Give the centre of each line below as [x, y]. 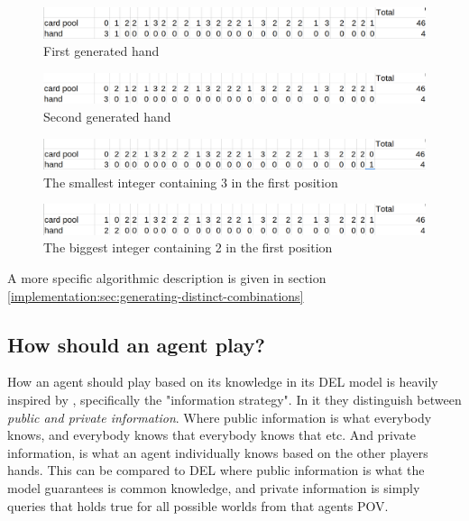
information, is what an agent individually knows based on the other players [218, 452]
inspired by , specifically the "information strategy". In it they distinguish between [234, 400]
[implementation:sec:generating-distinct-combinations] [156, 295]
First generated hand [101, 51]
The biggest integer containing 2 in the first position [188, 247]
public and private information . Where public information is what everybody [220, 417]
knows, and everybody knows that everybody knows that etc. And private [212, 435]
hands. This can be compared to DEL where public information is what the [216, 470]
